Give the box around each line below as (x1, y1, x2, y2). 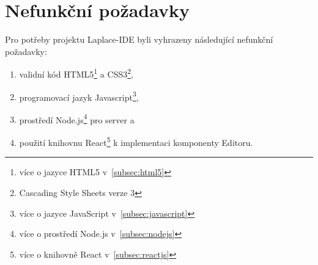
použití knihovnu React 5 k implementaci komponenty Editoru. (19, 134, 253, 148)
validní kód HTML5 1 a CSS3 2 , (19, 66, 133, 80)
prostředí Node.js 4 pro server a (19, 111, 135, 126)
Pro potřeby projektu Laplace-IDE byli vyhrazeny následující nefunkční (5, 33, 273, 46)
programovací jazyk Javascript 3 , (19, 89, 139, 103)
